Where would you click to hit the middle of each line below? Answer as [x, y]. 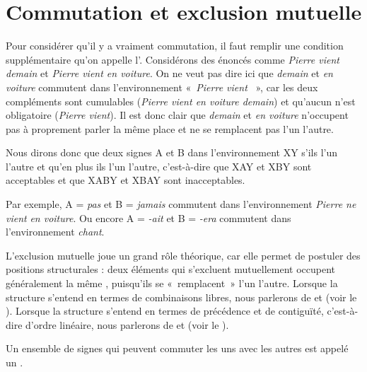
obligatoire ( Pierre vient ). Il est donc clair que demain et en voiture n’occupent [177, 115]
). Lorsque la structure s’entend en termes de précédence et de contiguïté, [165, 311]
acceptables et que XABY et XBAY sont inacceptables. [126, 180]
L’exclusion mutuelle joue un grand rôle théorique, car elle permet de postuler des [183, 255]
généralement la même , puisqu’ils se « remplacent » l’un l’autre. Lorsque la [172, 283]
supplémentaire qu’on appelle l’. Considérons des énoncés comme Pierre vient [173, 59]
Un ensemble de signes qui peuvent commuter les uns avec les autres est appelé [177, 348]
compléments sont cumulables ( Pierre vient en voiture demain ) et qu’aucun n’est [181, 101]
